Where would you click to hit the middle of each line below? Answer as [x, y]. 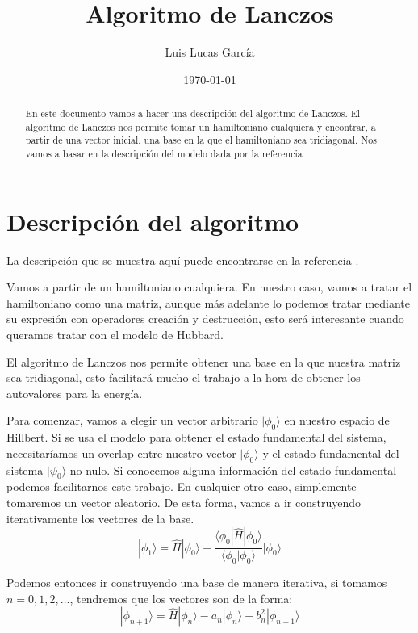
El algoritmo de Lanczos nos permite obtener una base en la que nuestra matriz [204, 361]
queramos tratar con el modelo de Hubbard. [115, 335]
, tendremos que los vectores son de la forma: [181, 598]
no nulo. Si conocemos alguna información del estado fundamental [233, 470]
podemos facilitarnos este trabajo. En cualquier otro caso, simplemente [182, 486]
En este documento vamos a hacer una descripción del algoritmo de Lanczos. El [193, 113]
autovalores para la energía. [75, 393]
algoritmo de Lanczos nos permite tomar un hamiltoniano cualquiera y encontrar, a [201, 126]
